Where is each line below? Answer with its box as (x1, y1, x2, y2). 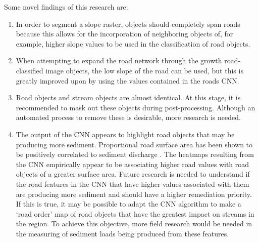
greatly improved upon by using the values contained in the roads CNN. (16, 75, 239, 86)
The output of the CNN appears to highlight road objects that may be (16, 129, 235, 139)
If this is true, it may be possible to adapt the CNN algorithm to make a (16, 198, 241, 209)
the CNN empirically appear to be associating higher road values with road (16, 158, 249, 169)
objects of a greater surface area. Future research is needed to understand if (16, 169, 250, 179)
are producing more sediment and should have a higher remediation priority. (16, 188, 252, 199)
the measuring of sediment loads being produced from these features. (16, 228, 229, 238)
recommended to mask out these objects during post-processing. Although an (16, 102, 255, 112)
